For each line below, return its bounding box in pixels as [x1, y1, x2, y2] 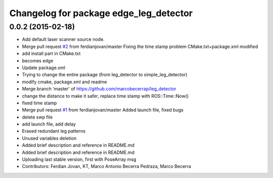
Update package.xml [22, 65, 66, 71]
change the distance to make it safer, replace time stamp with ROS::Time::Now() [22, 93, 189, 99]
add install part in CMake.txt [22, 50, 81, 56]
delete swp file [22, 114, 53, 120]
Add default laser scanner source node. [22, 36, 105, 42]
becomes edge [22, 57, 54, 64]
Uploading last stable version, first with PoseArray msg [22, 156, 136, 162]
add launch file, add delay [22, 121, 76, 127]
